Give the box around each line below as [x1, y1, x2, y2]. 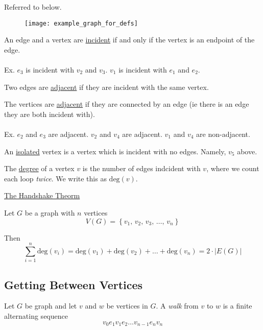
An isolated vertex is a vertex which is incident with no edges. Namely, [4, 146, 226, 156]
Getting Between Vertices [4, 276, 143, 292]
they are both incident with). [4, 108, 95, 119]
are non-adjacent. [196, 129, 250, 139]
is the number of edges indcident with [82, 163, 201, 174]
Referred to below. [4, 2, 62, 12]
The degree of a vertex [4, 163, 75, 174]
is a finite [223, 300, 252, 311]
